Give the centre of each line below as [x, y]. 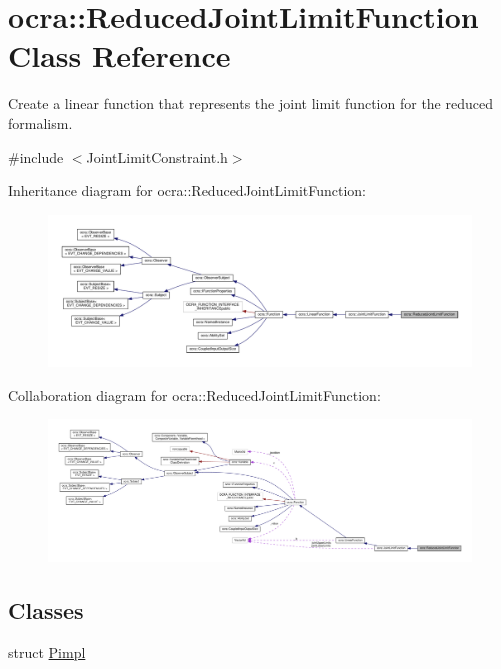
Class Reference [119, 55]
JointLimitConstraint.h [157, 156]
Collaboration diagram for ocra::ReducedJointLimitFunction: [194, 394]
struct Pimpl [47, 651]
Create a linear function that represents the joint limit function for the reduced [250, 103]
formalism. [40, 122]
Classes [46, 610]
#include [36, 156]
